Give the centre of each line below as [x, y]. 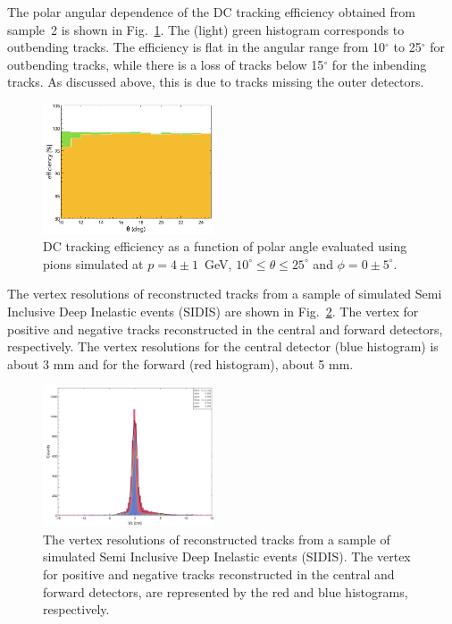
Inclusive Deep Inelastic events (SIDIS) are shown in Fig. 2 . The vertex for [213, 311]
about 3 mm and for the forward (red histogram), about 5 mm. [180, 363]
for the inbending [379, 64]
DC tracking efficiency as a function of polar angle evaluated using [225, 246]
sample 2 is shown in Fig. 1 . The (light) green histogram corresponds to [206, 29]
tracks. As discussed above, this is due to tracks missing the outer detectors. [216, 82]
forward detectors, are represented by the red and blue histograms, [226, 591]
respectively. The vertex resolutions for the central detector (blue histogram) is [223, 346]
